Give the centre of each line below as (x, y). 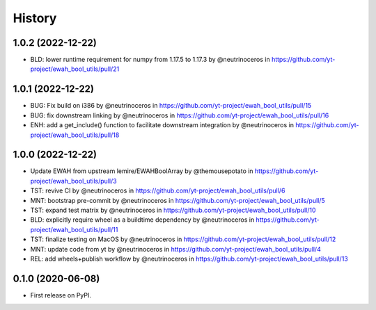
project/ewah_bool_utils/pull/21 (75, 69)
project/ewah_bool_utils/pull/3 (74, 181)
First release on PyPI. (61, 295)
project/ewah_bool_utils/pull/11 (74, 229)
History (35, 18)
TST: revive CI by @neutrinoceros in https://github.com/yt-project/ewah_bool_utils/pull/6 (158, 190)
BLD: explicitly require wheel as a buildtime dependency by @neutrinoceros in (142, 220)
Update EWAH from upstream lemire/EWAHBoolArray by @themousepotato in (142, 171)
